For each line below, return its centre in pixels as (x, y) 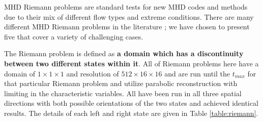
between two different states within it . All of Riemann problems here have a (131, 63)
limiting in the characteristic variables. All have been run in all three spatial (123, 93)
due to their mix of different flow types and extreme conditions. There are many (129, 16)
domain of (20, 73)
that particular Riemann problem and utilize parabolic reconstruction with (121, 83)
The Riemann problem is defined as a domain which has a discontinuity (124, 53)
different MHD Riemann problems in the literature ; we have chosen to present (127, 27)
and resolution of (93, 73)
